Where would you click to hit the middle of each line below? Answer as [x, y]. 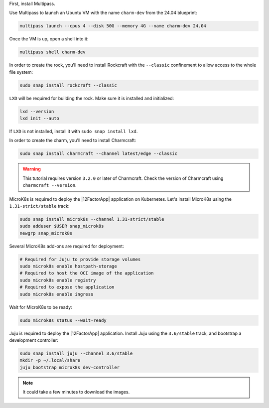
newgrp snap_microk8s [46, 233]
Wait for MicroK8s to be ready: [41, 307]
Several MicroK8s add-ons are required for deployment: [67, 246]
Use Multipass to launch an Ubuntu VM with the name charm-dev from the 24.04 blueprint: [103, 13]
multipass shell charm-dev [53, 52]
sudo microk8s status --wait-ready [63, 320]
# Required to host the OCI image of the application [87, 273]
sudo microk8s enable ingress [57, 294]
